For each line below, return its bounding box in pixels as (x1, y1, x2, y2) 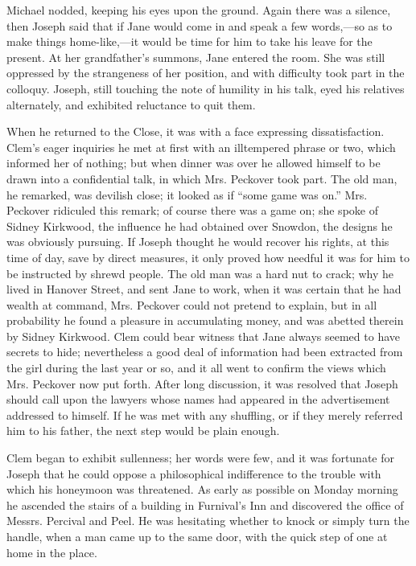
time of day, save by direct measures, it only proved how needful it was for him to (6, 248, 410, 265)
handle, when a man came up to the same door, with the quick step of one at (6, 528, 388, 544)
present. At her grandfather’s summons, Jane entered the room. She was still (6, 48, 385, 65)
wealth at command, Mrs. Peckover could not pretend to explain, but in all (6, 296, 377, 313)
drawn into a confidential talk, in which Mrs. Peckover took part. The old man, (6, 170, 397, 187)
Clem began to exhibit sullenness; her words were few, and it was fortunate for (6, 449, 395, 466)
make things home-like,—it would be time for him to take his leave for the (6, 33, 373, 50)
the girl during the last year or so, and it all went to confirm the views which (6, 359, 386, 376)
